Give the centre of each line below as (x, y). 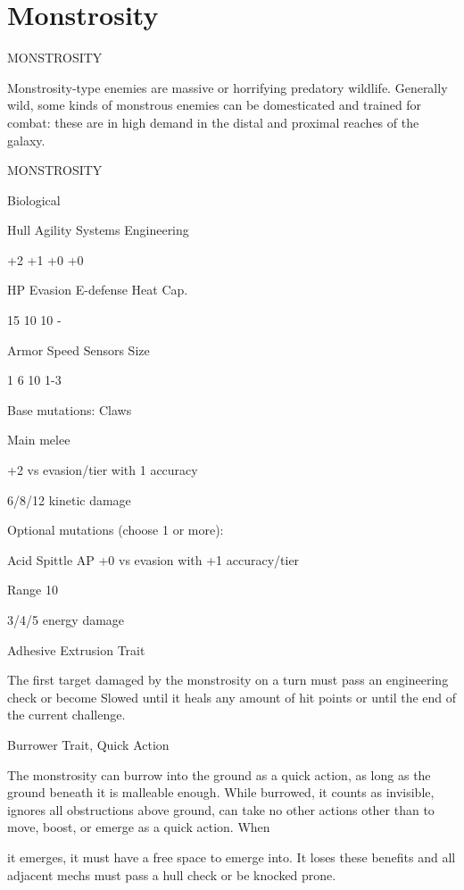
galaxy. (26, 140)
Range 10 (33, 590)
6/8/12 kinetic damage (69, 499)
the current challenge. (66, 715)
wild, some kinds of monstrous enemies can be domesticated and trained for (215, 105)
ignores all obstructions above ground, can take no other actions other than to (221, 809)
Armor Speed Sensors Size (79, 349)
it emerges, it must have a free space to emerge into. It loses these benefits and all (232, 857)
